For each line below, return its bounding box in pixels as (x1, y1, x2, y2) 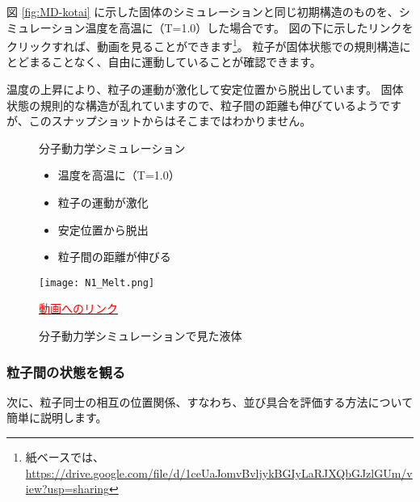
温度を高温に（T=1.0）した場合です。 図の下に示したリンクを (85, 19, 414, 36)
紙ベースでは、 (25, 449, 105, 466)
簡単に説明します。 (6, 409, 107, 426)
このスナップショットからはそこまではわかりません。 (28, 112, 312, 129)
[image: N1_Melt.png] (39, 276, 155, 289)
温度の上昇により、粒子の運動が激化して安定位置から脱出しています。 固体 (6, 81, 404, 98)
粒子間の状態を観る (6, 361, 126, 382)
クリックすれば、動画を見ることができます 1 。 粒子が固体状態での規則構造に (6, 36, 411, 54)
